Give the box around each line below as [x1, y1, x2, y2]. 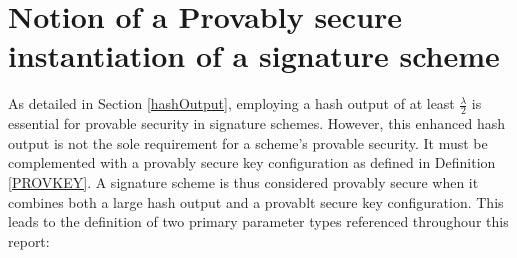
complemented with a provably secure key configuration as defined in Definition [8, 152, 496, 173]
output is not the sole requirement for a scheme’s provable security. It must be [8, 132, 488, 153]
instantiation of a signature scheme [8, 35, 500, 76]
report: [8, 230, 50, 251]
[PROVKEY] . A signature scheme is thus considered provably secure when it [8, 171, 479, 192]
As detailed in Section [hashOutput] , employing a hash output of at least [8, 93, 455, 114]
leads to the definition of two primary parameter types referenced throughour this [8, 211, 509, 232]
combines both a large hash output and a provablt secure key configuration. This [8, 191, 504, 212]
